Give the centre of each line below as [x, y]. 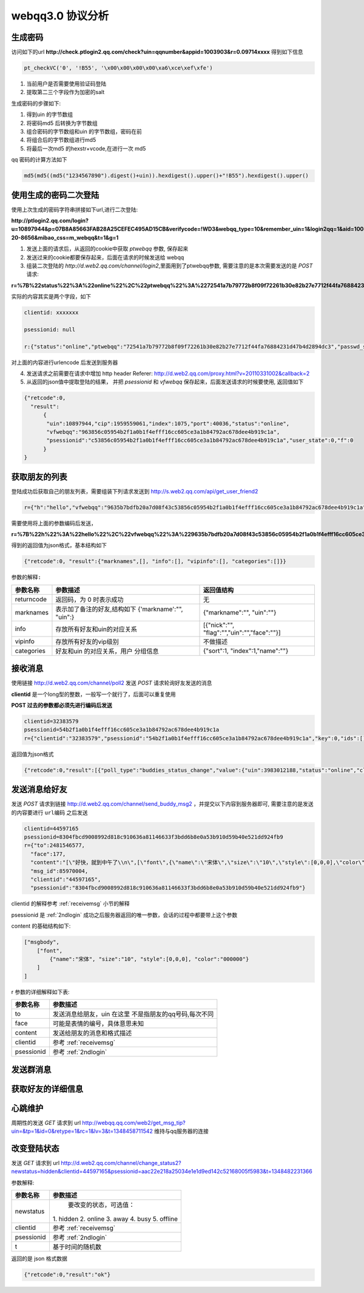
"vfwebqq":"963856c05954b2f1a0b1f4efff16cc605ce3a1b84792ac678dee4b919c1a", [163, 432]
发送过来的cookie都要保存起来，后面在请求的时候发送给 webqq [105, 257]
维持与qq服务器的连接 [181, 1131]
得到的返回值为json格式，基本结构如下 [59, 545]
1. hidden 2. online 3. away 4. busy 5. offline [115, 1219]
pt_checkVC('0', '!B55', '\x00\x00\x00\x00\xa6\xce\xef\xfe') [118, 68]
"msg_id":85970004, [59, 871]
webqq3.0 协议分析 [60, 16]
